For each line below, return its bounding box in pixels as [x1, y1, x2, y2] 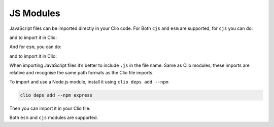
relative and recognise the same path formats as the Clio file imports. [9, 69, 154, 75]
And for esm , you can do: [9, 44, 62, 50]
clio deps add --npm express [20, 92, 93, 98]
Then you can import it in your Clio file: [9, 105, 91, 111]
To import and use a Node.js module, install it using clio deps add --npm [9, 78, 168, 84]
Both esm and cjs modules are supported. [9, 114, 98, 121]
